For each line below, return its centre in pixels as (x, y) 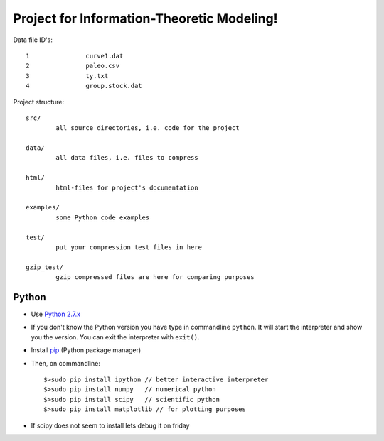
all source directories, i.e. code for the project (148, 128)
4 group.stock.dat (84, 86)
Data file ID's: (33, 40)
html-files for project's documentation (127, 187)
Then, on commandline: (66, 363)
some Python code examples (103, 217)
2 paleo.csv (73, 66)
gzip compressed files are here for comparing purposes (155, 277)
